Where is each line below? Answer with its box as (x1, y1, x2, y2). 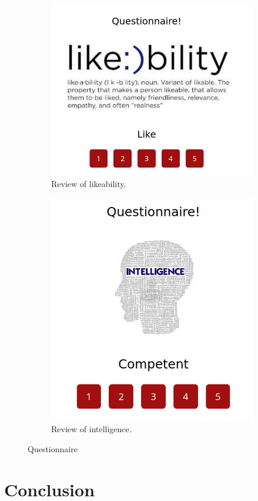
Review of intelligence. (51, 423, 132, 435)
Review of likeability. (51, 177, 126, 189)
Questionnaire (28, 442, 78, 455)
